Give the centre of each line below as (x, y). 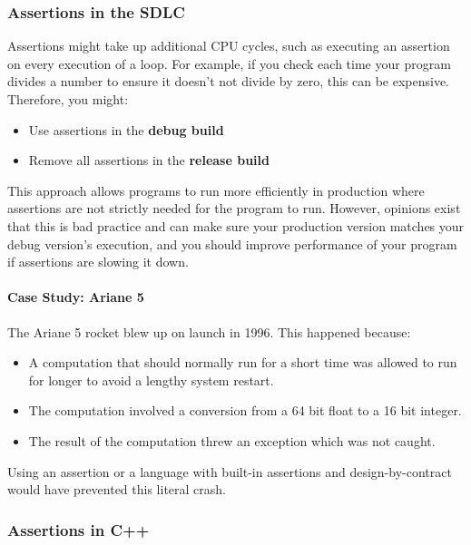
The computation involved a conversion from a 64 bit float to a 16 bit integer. (245, 410)
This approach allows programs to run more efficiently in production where (216, 190)
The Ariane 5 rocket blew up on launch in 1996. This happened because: (209, 331)
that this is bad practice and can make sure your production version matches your (236, 225)
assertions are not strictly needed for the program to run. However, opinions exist (234, 208)
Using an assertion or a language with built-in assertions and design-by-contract (230, 471)
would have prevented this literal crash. (117, 489)
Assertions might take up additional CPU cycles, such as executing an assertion (229, 46)
